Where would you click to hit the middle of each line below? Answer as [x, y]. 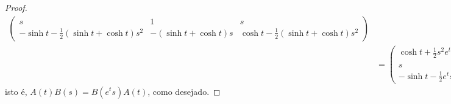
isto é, [16, 91]
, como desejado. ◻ [184, 91]
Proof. [16, 7]
